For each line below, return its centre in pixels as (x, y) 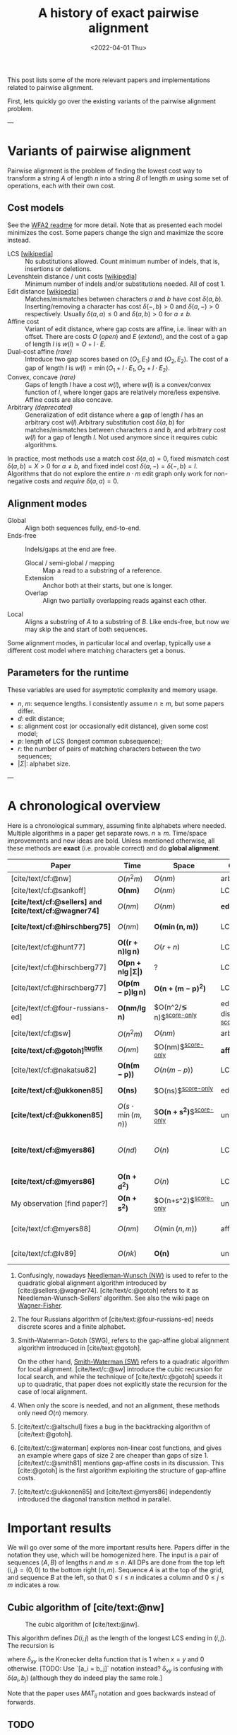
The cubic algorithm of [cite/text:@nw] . (82, 1625)
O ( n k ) (127, 1254)
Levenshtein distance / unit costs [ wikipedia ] (72, 276)
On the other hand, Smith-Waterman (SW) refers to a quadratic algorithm (123, 1362)
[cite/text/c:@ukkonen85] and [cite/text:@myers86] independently (114, 1492)
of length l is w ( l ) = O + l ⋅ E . (65, 344)
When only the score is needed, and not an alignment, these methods (119, 1405)
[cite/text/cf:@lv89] (44, 1254)
